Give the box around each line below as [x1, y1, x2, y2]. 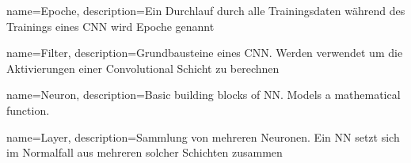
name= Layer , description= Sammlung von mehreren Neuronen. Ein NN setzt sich [6, 128, 400, 145]
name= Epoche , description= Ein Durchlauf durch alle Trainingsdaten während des [6, 2, 405, 18]
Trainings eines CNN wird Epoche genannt [6, 17, 215, 34]
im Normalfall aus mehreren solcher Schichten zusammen [6, 144, 283, 161]
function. [6, 101, 50, 118]
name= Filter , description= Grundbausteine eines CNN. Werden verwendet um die [6, 44, 403, 61]
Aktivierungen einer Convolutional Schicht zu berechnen [6, 59, 280, 76]
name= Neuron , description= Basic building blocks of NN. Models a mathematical [6, 86, 401, 103]
